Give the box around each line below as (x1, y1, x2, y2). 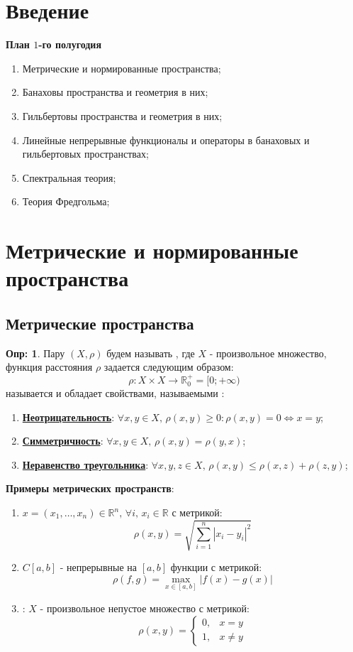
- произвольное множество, (209, 345, 327, 360)
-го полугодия (38, 37, 101, 52)
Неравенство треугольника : (22, 457, 149, 472)
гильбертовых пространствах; (22, 146, 149, 161)
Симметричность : (22, 433, 103, 448)
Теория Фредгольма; (22, 194, 110, 209)
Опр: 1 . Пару (6, 345, 65, 360)
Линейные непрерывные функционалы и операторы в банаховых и (22, 132, 310, 147)
